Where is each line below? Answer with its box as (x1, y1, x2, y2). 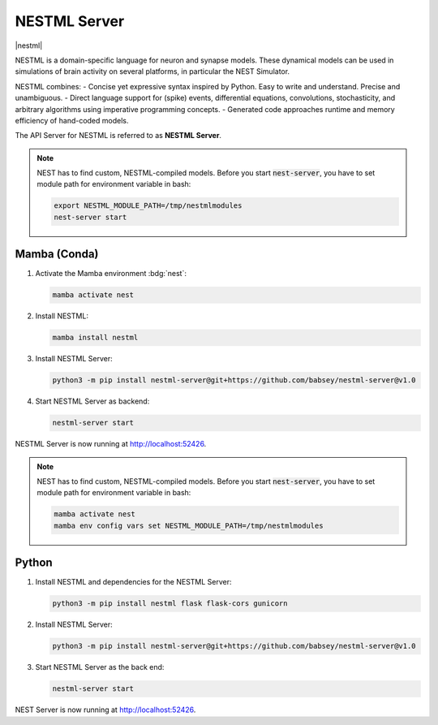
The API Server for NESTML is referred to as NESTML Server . (15, 131, 222, 140)
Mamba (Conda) (15, 248, 99, 261)
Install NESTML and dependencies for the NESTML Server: (35, 577, 232, 587)
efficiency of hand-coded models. (15, 115, 129, 125)
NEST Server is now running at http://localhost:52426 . (15, 705, 196, 714)
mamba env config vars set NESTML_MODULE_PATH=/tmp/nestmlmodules (54, 520, 324, 530)
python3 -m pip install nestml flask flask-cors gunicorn (52, 599, 288, 608)
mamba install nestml (52, 333, 139, 343)
